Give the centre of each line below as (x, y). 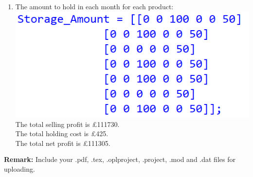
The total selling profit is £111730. (67, 124)
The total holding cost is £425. (62, 133)
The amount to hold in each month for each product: (94, 6)
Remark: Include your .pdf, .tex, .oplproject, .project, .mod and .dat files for (120, 159)
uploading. (19, 169)
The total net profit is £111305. (63, 143)
